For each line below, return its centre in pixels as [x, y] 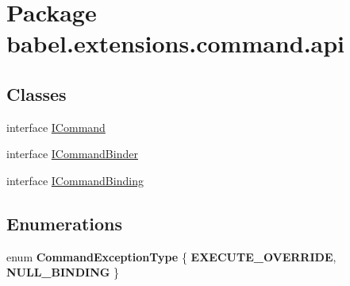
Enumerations [65, 223]
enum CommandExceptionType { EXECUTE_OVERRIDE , [171, 256]
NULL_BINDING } [63, 272]
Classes [37, 93]
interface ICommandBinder [72, 154]
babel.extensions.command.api [176, 43]
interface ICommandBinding [75, 180]
